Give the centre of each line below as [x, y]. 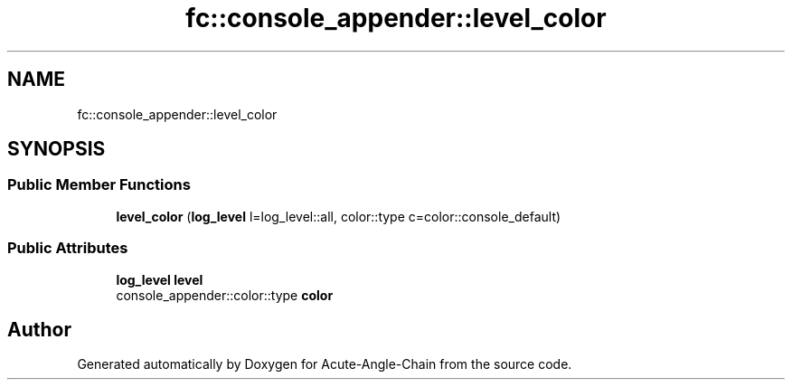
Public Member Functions [99, 185]
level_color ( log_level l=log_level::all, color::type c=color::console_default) [339, 216]
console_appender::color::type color [225, 295]
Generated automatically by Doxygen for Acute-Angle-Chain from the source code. [325, 364]
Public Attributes [68, 248]
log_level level [160, 279]
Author [39, 329]
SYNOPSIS [57, 149]
